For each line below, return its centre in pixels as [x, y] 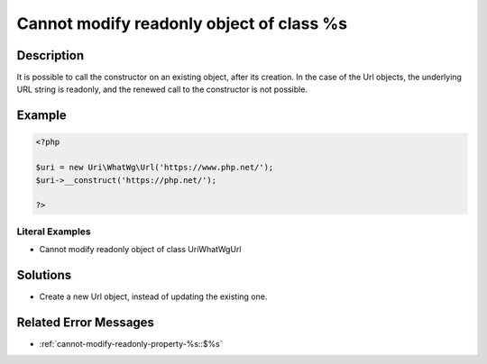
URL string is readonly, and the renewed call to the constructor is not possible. [162, 89]
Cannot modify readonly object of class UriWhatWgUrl [140, 250]
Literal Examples [54, 232]
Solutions [44, 275]
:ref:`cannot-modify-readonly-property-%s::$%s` [131, 343]
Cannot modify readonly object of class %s [182, 23]
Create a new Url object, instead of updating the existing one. [153, 296]
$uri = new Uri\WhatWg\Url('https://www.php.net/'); [155, 168]
